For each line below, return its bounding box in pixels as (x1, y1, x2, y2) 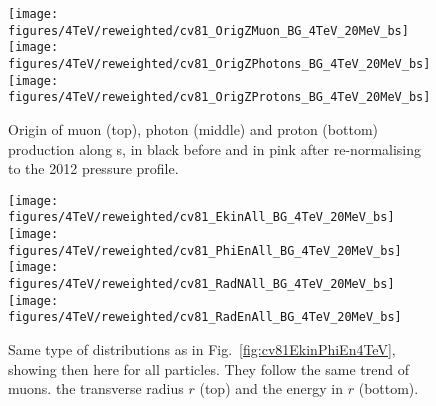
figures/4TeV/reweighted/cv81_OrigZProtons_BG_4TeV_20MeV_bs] (8, 90, 431, 105)
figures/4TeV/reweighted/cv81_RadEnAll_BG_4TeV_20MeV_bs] (8, 310, 402, 325)
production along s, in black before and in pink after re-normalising (8, 138, 422, 159)
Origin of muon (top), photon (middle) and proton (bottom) (8, 118, 378, 139)
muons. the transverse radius (8, 378, 184, 399)
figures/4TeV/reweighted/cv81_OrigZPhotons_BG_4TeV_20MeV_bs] (8, 56, 431, 71)
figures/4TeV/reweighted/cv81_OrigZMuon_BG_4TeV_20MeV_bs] (8, 23, 409, 38)
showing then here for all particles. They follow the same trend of (8, 358, 409, 379)
